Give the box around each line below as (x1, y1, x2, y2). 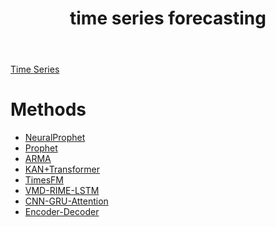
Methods (10, 98, 87, 121)
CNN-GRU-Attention (24, 195, 109, 207)
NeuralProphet (24, 132, 86, 144)
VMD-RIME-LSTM (24, 185, 100, 197)
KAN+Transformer (24, 163, 101, 176)
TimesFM (24, 174, 64, 186)
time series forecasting (69, 7, 267, 30)
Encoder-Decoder (24, 206, 100, 218)
